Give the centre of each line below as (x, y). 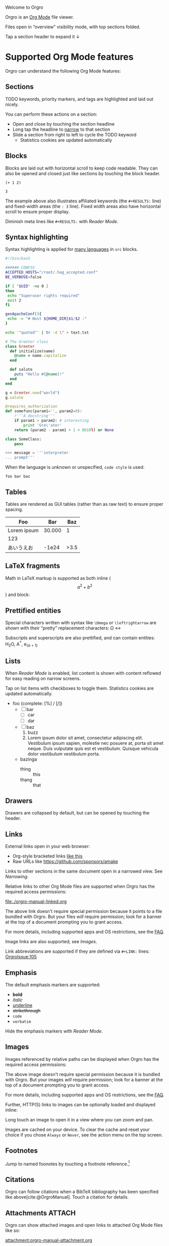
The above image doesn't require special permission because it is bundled (83, 1074)
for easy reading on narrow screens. (43, 679)
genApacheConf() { (23, 314)
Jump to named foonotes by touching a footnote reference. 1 (68, 1163)
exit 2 (14, 300)
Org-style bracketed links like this (47, 856)
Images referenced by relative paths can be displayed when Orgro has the (82, 1059)
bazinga (29, 759)
